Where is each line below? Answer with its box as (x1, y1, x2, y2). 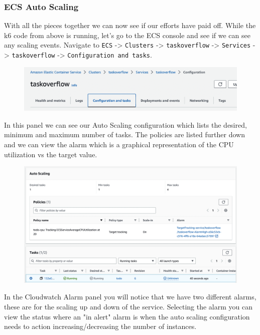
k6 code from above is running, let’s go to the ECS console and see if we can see (4, 30, 250, 40)
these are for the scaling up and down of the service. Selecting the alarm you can (4, 301, 253, 312)
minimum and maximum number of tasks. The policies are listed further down (4, 129, 245, 140)
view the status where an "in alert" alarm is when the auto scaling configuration (4, 311, 250, 321)
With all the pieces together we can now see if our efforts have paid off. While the (4, 20, 256, 31)
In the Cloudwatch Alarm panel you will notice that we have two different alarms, (4, 291, 256, 302)
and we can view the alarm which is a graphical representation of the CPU (4, 139, 234, 149)
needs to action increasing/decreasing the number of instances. (4, 321, 197, 331)
